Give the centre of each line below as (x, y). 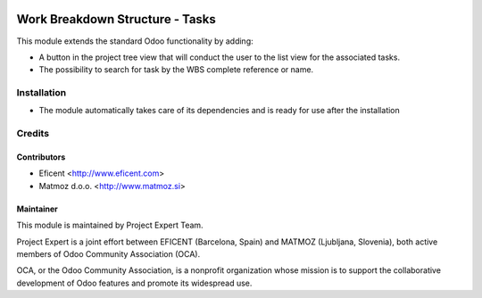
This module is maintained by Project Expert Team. (110, 225)
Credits (33, 134)
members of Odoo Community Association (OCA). (108, 253)
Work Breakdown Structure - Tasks (116, 19)
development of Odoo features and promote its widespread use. (134, 283)
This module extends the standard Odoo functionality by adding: (135, 41)
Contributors (41, 157)
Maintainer (37, 209)
